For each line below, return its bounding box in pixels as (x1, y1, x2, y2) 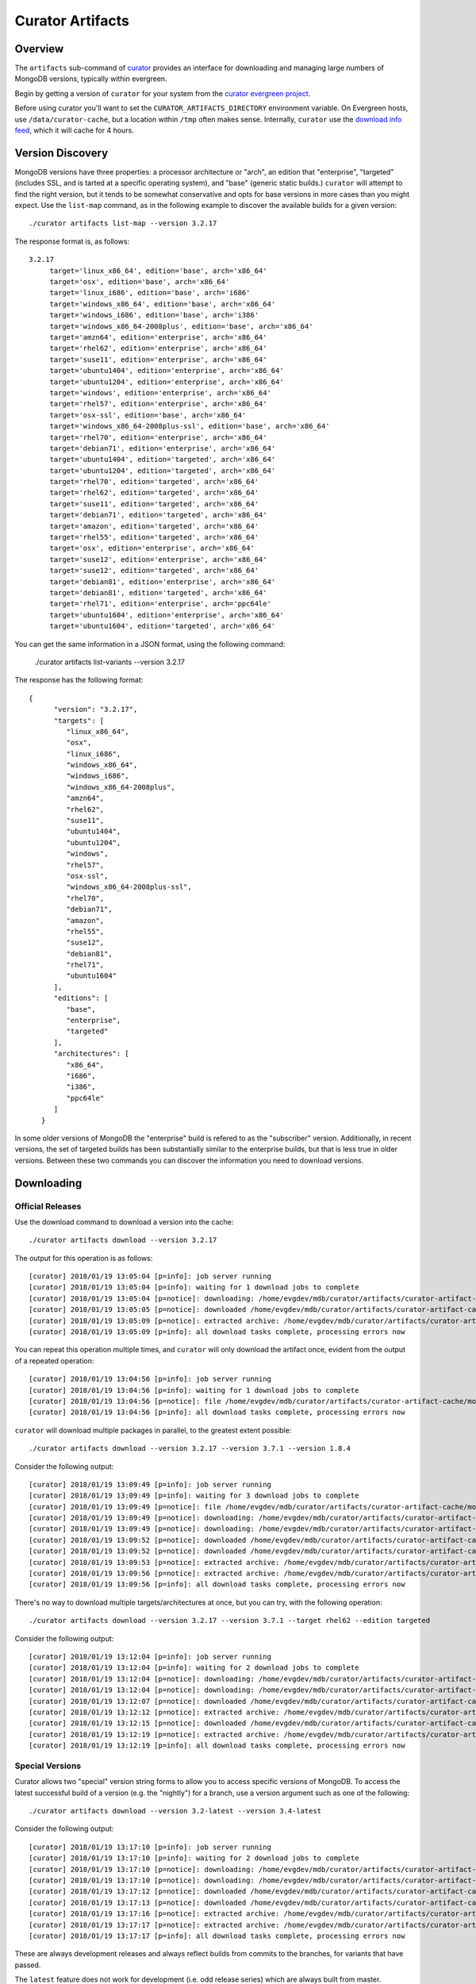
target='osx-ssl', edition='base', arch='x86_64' (49, 410, 247, 420)
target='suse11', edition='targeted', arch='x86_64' (49, 499, 259, 508)
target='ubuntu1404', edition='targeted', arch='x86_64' (49, 455, 276, 464)
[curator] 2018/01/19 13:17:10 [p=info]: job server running (29, 1842, 271, 1851)
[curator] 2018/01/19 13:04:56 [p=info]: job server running (29, 1375, 271, 1384)
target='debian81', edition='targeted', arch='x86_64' (49, 588, 267, 597)
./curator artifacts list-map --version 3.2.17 (29, 219, 217, 228)
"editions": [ (53, 994, 109, 1003)
